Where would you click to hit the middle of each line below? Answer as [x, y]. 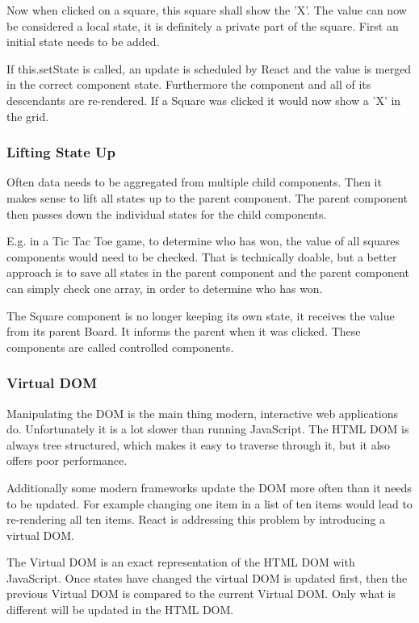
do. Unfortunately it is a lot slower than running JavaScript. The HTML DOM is [208, 429]
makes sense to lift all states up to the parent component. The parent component [207, 197]
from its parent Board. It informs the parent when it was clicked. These [184, 331]
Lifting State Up [61, 152]
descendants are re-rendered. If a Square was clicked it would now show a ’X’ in [204, 100]
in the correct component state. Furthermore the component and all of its [189, 84]
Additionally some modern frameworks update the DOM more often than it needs [209, 487]
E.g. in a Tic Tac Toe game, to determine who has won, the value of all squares [203, 241]
